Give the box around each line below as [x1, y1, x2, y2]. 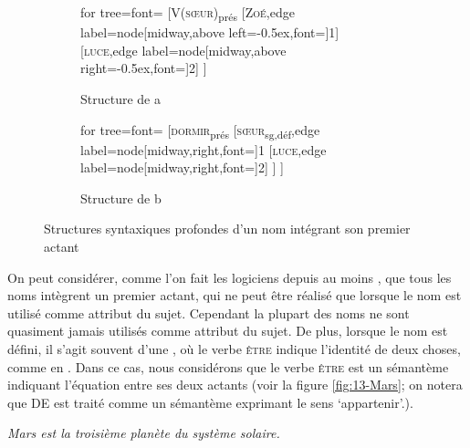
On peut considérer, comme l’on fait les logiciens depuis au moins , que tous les [7, 267, 452, 287]
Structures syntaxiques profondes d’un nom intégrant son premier [44, 219, 411, 238]
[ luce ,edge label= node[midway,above [80, 40, 287, 59]
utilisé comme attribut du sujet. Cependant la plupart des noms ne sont [7, 303, 410, 322]
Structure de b [80, 188, 162, 207]
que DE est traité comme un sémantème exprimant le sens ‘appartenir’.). [7, 392, 413, 412]
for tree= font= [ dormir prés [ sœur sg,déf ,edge [80, 120, 320, 141]
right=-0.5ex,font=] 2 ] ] [80, 58, 207, 78]
